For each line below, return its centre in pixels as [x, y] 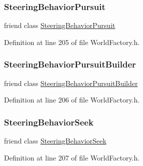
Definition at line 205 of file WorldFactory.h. [72, 42]
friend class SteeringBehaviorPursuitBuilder [71, 83]
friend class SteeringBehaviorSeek [55, 141]
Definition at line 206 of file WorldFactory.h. [72, 100]
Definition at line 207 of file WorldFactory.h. [72, 157]
